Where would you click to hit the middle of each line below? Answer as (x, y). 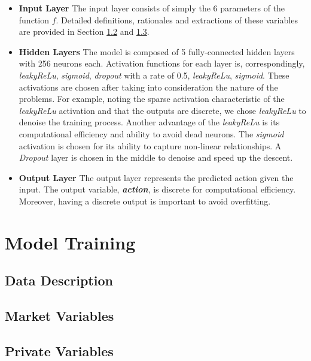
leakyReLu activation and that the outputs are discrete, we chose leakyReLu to (162, 110)
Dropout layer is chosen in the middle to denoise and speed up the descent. (156, 157)
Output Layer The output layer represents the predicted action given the (156, 177)
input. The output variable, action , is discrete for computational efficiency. (157, 189)
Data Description (59, 280)
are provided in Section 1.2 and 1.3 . (84, 31)
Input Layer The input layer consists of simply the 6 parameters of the (152, 8)
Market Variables (60, 316)
